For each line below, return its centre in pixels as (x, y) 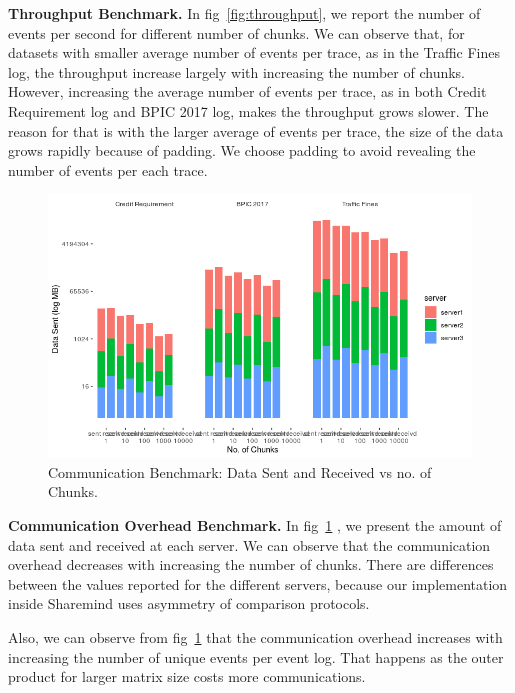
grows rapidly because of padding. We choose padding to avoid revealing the (242, 150)
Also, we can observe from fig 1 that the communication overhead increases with (255, 637)
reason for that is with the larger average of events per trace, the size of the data (256, 130)
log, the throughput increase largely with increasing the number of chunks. (237, 71)
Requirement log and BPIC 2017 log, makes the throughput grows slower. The (248, 110)
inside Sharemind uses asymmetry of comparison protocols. (189, 603)
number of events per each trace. (108, 169)
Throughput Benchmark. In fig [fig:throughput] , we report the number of (244, 13)
